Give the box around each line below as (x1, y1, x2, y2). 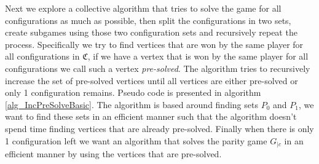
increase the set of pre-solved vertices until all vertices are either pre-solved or (5, 74, 298, 87)
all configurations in (5, 50, 80, 63)
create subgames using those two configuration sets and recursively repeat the (5, 26, 297, 39)
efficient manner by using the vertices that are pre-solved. (5, 147, 222, 160)
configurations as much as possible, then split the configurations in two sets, (5, 14, 291, 26)
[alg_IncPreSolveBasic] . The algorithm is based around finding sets (5, 98, 258, 111)
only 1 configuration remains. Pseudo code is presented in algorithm (5, 86, 261, 99)
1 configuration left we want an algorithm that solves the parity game (5, 134, 267, 147)
